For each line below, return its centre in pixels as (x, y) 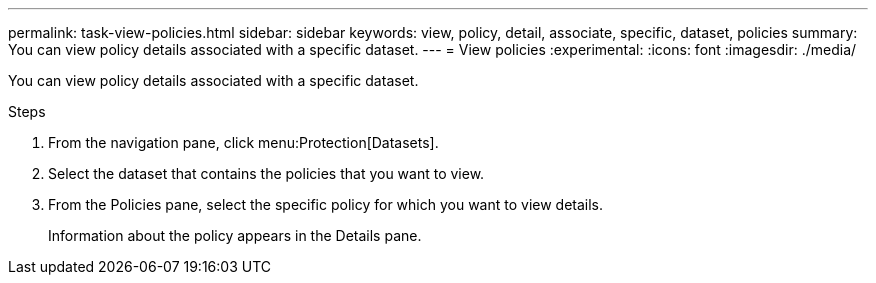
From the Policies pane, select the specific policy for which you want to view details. (326, 204)
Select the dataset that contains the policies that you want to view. (266, 173)
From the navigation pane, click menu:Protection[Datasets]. (243, 142)
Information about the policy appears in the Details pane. (235, 235)
